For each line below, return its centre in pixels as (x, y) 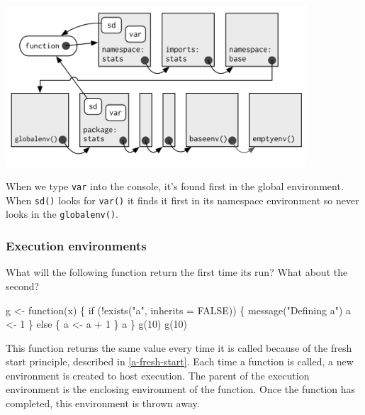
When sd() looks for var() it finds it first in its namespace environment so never (182, 200)
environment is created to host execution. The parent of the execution (158, 375)
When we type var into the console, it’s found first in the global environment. (175, 186)
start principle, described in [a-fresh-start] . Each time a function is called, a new (180, 361)
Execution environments (76, 246)
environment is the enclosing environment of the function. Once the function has (181, 389)
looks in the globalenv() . (62, 214)
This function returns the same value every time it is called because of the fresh (179, 347)
